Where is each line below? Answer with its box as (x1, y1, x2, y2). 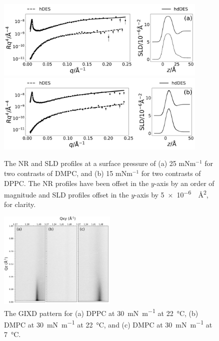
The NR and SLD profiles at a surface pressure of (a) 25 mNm (4, 158, 196, 168)
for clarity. (4, 199, 36, 209)
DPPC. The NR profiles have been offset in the (4, 177, 149, 188)
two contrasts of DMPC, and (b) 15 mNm (4, 167, 132, 178)
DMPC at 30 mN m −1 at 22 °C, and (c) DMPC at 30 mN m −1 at (4, 318, 212, 329)
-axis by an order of (154, 177, 214, 188)
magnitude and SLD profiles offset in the (4, 189, 129, 199)
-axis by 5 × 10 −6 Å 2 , (134, 188, 208, 199)
